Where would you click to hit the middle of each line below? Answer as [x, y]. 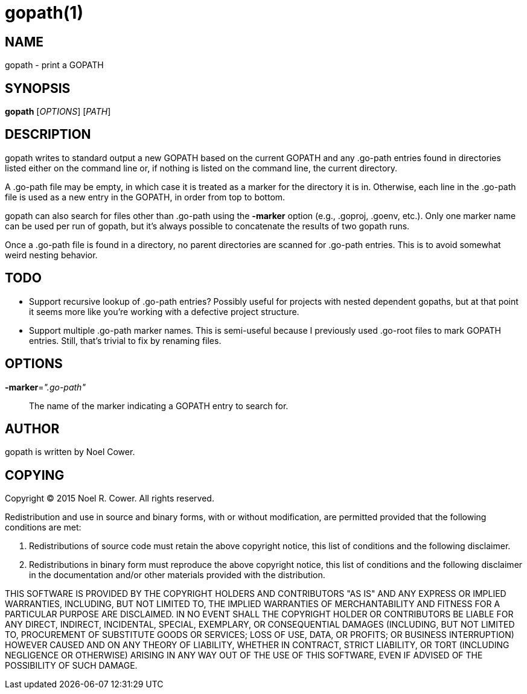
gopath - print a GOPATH [54, 65]
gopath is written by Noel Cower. [70, 452]
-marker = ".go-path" [45, 387]
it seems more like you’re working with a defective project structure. [164, 311]
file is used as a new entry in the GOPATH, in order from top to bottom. [145, 197]
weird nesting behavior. [51, 255]
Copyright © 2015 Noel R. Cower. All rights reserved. [110, 498]
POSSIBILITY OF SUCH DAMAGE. [71, 666]
